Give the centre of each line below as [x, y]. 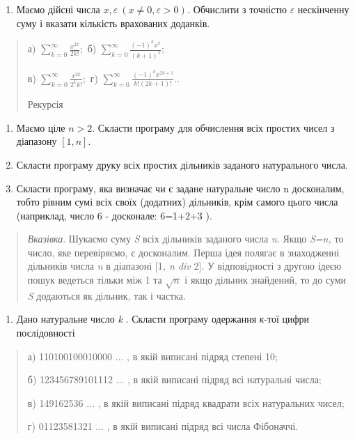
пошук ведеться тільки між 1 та [95, 280]
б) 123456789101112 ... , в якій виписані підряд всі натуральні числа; [174, 379]
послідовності [46, 333]
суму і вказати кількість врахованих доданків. [113, 23]
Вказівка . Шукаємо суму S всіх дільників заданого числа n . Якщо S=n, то [186, 239]
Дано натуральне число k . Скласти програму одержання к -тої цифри [163, 319]
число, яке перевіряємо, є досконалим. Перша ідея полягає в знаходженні [183, 252]
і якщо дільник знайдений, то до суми [266, 280]
